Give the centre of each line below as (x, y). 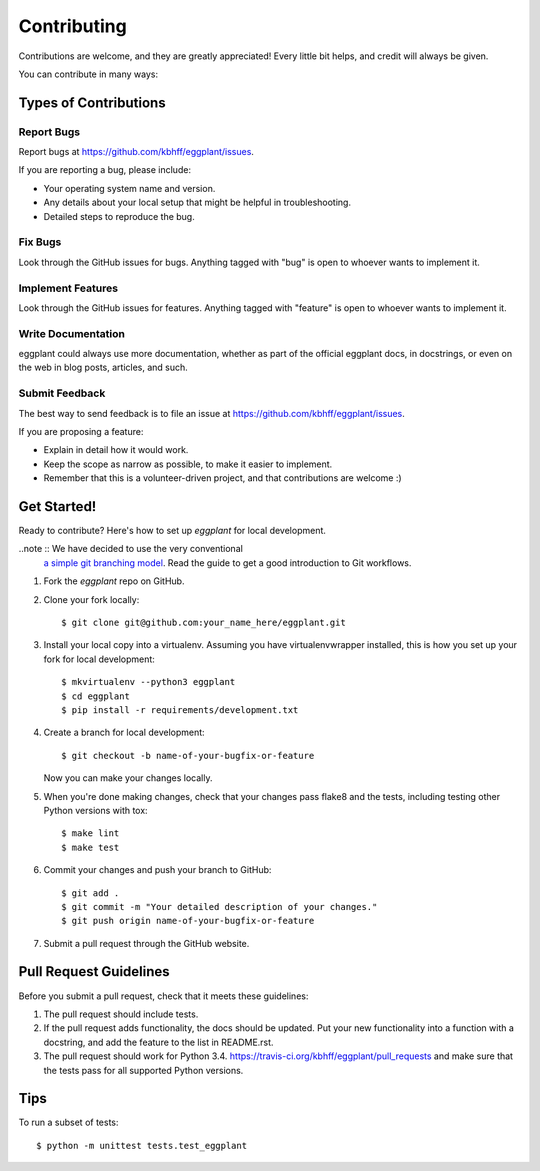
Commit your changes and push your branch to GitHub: (157, 870)
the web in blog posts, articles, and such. (103, 367)
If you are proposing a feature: (81, 431)
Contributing (72, 26)
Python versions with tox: (96, 810)
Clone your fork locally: (91, 599)
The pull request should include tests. (121, 1014)
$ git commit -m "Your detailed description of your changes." (219, 906)
